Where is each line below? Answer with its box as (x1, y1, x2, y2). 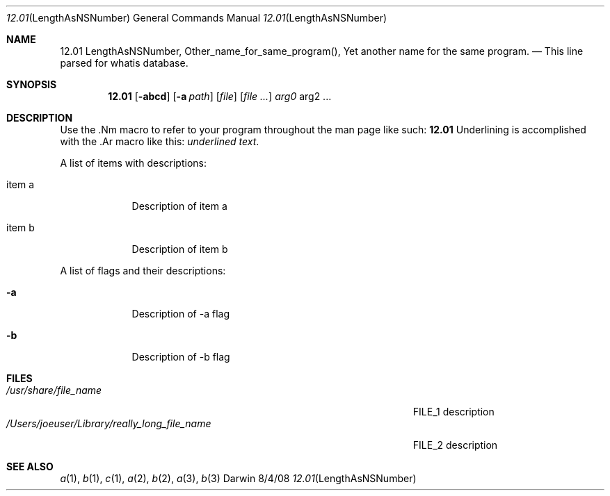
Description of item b (131, 243, 228, 255)
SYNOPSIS (6, 78, 57, 90)
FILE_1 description (412, 406, 495, 418)
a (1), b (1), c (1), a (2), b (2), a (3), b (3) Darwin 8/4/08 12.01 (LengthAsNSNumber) (60, 472, 417, 484)
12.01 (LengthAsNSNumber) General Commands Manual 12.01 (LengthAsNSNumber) (6, 12, 387, 24)
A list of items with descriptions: (60, 157, 207, 169)
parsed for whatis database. (60, 57, 188, 69)
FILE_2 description (412, 439, 498, 451)
